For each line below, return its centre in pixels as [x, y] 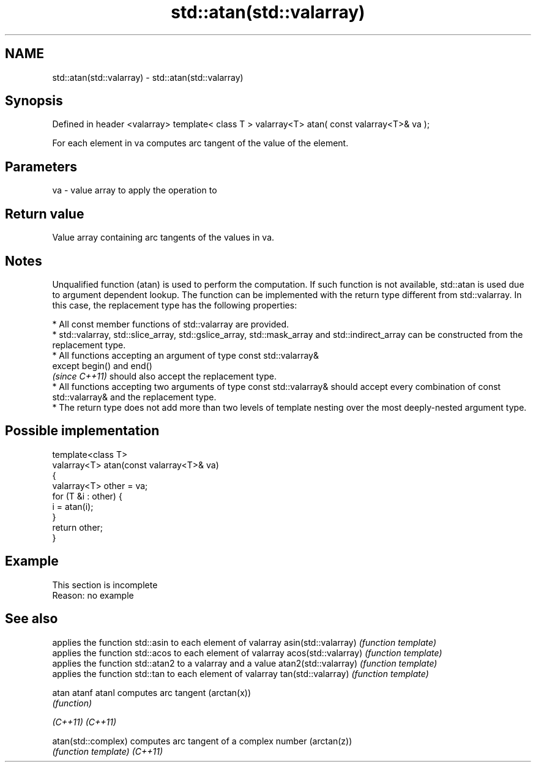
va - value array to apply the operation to [135, 190]
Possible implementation [82, 431]
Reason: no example [93, 595]
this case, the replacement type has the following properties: [175, 305]
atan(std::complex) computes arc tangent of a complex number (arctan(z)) [202, 741]
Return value [45, 214]
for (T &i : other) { [87, 496]
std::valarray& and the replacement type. [134, 397]
